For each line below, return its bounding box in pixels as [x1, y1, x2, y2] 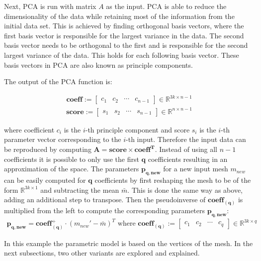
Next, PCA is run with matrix [4, 1, 96, 11]
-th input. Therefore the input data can [126, 134, 246, 144]
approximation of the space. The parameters [4, 163, 139, 174]
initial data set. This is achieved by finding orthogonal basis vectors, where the [4, 20, 244, 31]
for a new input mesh [163, 163, 228, 174]
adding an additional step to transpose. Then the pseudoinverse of [4, 194, 206, 205]
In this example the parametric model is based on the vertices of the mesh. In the [4, 238, 253, 248]
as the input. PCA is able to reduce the [106, 1, 227, 11]
